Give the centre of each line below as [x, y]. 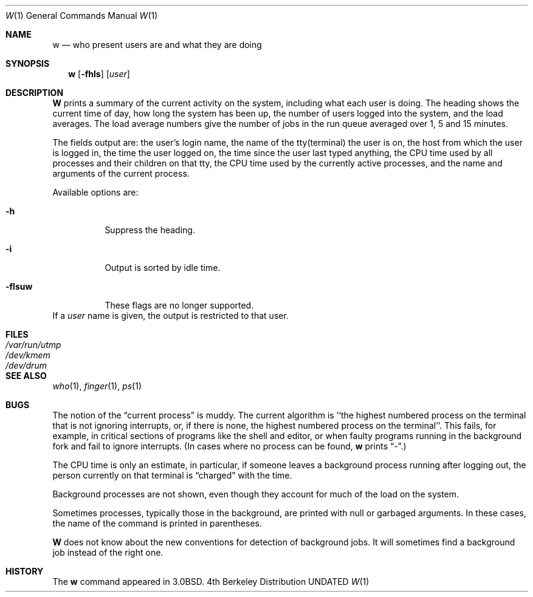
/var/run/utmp [33, 345]
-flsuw [19, 286]
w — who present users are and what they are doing [157, 45]
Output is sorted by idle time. [163, 268]
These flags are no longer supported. [179, 305]
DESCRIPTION [35, 93]
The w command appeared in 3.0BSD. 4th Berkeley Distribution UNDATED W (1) [211, 582]
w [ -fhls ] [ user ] [99, 74]
